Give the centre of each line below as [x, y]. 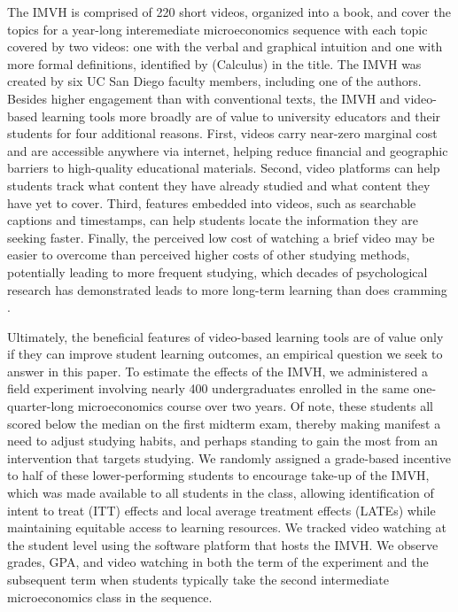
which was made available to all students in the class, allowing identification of [221, 493]
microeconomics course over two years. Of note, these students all [255, 406]
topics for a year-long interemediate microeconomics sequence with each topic [217, 29]
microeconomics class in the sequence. [110, 597]
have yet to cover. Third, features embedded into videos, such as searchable [212, 202]
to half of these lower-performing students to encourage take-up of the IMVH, [218, 475]
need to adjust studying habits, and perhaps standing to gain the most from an [222, 441]
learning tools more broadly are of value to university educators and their [241, 116]
